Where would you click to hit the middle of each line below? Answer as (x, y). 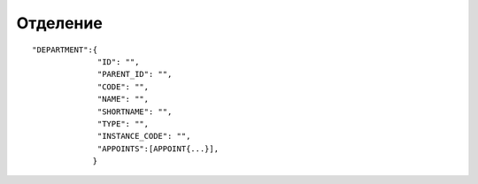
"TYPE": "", (123, 123)
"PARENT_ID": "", (135, 74)
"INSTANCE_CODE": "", (144, 136)
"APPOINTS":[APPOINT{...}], (158, 149)
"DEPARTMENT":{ (65, 50)
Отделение (60, 23)
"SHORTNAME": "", (135, 111)
